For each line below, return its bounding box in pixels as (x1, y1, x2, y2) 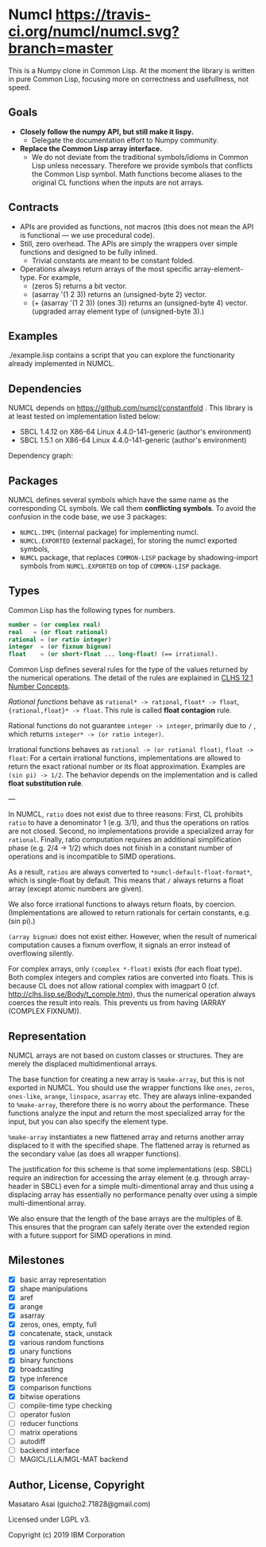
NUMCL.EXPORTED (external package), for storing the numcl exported (19, 536, 237, 545)
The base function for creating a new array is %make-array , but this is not (8, 1074, 245, 1084)
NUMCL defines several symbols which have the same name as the (8, 495, 229, 505)
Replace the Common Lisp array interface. (19, 143, 163, 153)
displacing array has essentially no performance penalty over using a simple (8, 1190, 258, 1199)
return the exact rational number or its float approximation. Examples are (8, 762, 246, 771)
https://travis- (55, 6, 152, 24)
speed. (8, 82, 31, 92)
